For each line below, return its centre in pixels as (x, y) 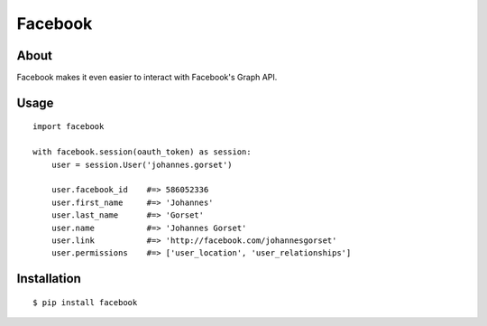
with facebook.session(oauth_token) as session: (142, 152)
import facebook (69, 127)
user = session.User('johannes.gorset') (142, 164)
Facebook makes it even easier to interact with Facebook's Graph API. (147, 78)
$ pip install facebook (85, 302)
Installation (49, 279)
